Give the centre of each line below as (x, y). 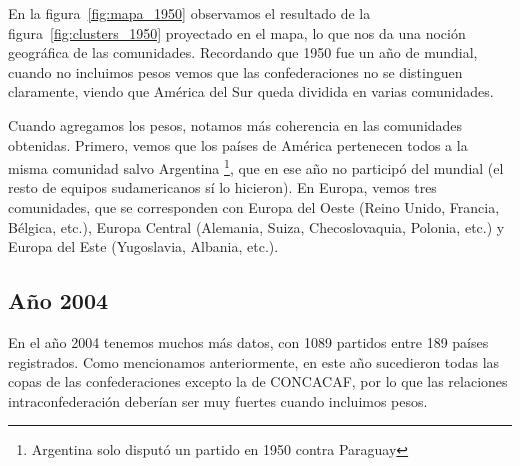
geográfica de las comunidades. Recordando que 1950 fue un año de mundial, (243, 52)
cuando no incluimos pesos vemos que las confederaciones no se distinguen (235, 71)
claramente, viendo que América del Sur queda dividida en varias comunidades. (251, 91)
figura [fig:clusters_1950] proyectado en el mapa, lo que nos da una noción (237, 32)
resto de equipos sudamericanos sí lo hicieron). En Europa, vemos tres (222, 187)
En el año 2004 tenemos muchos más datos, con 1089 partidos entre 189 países (248, 341)
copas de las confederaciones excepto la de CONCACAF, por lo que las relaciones (258, 381)
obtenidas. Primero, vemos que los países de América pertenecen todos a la (238, 144)
